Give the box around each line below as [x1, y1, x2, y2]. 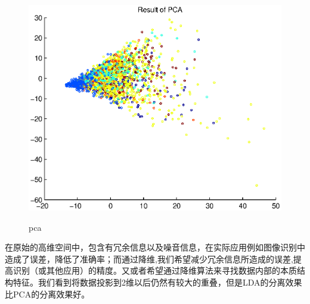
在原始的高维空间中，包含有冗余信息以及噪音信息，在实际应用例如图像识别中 [5, 241, 305, 253]
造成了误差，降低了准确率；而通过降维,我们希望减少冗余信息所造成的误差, [5, 252, 293, 265]
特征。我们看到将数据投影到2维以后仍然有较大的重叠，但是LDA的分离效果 [13, 275, 302, 288]
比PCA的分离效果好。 [5, 287, 90, 300]
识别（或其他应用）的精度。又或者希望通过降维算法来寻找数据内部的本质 [13, 264, 297, 277]
